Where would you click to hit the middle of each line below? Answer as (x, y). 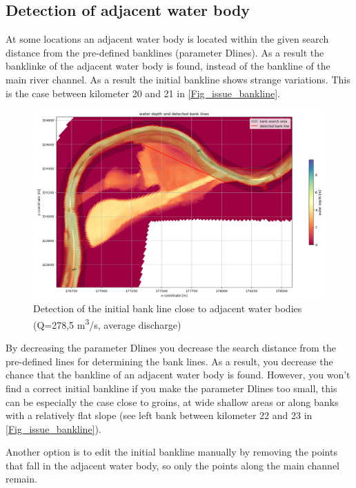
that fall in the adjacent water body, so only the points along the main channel (173, 465)
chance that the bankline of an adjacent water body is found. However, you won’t (178, 375)
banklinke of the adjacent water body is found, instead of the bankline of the (168, 66)
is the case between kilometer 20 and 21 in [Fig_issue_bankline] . (143, 93)
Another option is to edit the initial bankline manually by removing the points (171, 452)
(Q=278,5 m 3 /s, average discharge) (107, 323)
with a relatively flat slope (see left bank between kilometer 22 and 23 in (159, 415)
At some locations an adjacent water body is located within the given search (167, 39)
